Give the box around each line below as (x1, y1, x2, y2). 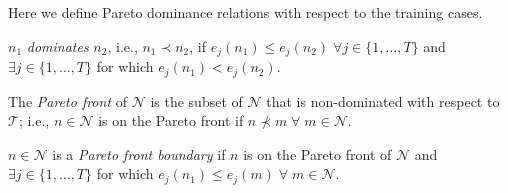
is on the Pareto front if (98, 110, 244, 131)
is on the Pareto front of (243, 143, 392, 164)
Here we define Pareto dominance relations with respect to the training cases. (8, 2, 483, 22)
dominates (26, 35, 89, 56)
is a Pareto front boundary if (52, 143, 226, 164)
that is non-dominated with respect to (266, 90, 500, 111)
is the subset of (150, 90, 243, 111)
